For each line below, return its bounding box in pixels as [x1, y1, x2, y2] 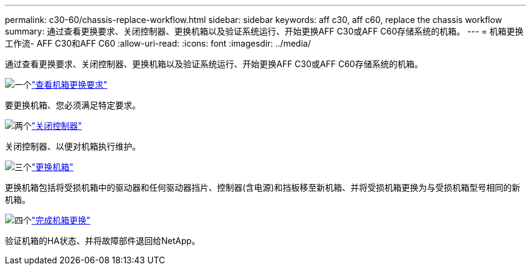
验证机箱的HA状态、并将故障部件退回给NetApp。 [5, 235, 201, 246]
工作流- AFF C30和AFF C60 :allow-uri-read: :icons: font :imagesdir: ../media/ [5, 38, 311, 48]
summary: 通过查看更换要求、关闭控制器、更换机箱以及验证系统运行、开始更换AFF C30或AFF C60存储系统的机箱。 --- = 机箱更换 [5, 26, 524, 36]
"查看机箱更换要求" [32, 79, 108, 90]
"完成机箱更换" [32, 215, 91, 225]
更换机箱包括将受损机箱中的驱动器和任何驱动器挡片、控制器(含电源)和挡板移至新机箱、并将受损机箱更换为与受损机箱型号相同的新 [5, 182, 521, 193]
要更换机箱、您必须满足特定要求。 [5, 100, 141, 110]
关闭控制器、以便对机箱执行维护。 [5, 141, 141, 151]
